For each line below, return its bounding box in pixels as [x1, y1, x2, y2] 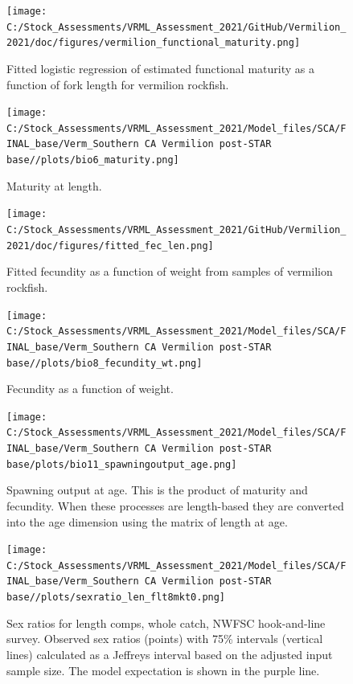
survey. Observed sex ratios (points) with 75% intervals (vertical [6, 630, 323, 647]
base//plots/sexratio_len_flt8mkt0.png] [6, 592, 226, 604]
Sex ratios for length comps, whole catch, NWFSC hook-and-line [6, 614, 326, 631]
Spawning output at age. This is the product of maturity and [6, 481, 308, 498]
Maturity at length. [6, 177, 102, 194]
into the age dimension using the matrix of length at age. [6, 513, 288, 530]
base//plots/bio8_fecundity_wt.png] [6, 357, 203, 369]
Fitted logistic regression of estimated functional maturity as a [6, 59, 314, 76]
